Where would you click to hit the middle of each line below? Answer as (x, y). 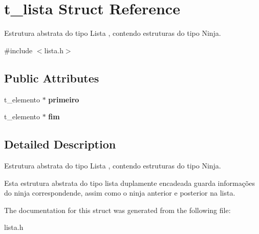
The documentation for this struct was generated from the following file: (117, 210)
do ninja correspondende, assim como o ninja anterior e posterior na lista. (120, 193)
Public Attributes (52, 78)
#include (18, 50)
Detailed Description (60, 144)
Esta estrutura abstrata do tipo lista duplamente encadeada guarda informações (130, 183)
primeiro (64, 99)
